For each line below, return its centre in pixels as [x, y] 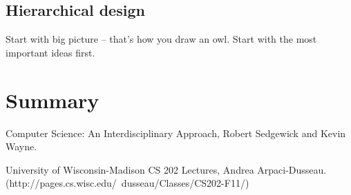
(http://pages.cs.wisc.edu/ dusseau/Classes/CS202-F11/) [127, 183]
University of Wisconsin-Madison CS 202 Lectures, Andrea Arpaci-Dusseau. [166, 169]
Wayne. [21, 146]
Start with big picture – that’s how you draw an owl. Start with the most [161, 39]
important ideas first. [50, 52]
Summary [53, 100]
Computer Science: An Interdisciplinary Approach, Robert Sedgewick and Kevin [176, 133]
